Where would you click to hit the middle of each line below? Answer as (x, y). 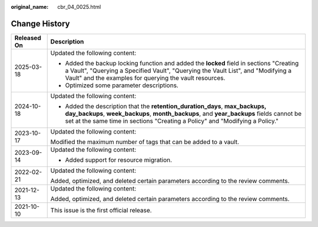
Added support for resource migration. (119, 160)
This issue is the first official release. (101, 210)
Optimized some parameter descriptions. (122, 85)
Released (28, 38)
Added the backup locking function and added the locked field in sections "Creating (182, 63)
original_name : (30, 7)
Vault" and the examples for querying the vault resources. (145, 78)
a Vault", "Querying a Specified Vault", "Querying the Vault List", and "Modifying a (178, 71)
